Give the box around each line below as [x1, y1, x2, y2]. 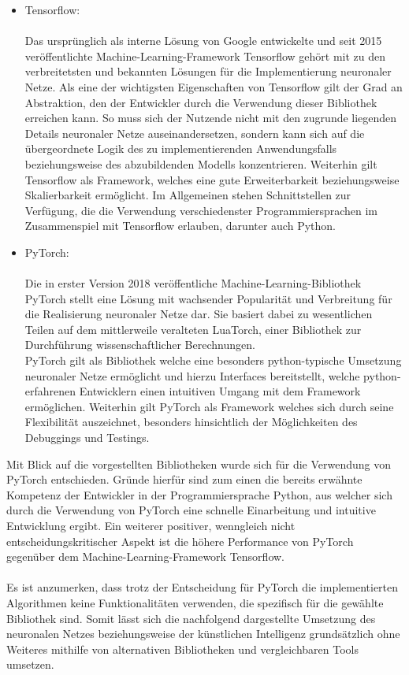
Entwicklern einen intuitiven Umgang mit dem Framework [79, 383, 361, 399]
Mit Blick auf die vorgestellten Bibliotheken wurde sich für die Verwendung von [6, 455, 391, 472]
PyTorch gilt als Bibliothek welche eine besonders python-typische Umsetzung [24, 352, 402, 369]
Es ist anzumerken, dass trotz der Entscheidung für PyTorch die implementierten [6, 579, 399, 595]
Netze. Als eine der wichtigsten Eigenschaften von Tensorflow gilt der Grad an [24, 78, 403, 95]
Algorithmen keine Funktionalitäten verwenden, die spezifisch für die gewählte [6, 594, 384, 610]
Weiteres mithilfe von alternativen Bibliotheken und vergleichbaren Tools [6, 640, 359, 657]
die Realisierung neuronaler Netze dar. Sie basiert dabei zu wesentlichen [24, 306, 373, 322]
